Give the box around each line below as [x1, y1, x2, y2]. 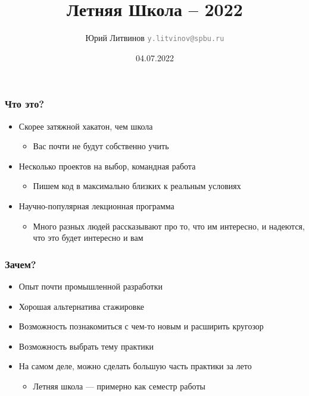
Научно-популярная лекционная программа [18, 200, 174, 212]
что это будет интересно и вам [33, 231, 143, 244]
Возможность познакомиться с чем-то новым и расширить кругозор [18, 320, 264, 332]
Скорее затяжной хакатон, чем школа [18, 120, 153, 132]
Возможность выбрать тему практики [18, 340, 154, 352]
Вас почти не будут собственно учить [33, 140, 169, 152]
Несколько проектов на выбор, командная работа [18, 159, 196, 172]
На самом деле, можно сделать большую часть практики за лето [18, 360, 252, 372]
